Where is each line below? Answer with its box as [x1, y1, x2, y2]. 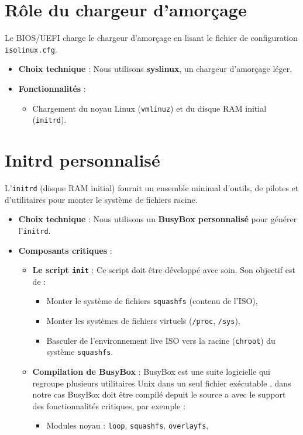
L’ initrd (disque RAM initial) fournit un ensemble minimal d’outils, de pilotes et [5, 182, 299, 194]
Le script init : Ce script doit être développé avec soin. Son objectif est [32, 264, 295, 276]
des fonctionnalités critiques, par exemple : [32, 399, 185, 412]
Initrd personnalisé [5, 148, 160, 172]
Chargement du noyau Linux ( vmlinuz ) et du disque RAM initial [32, 102, 267, 114]
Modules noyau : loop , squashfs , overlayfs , [46, 419, 209, 431]
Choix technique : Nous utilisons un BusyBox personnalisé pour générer [18, 213, 297, 225]
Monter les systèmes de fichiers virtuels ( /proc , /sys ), [46, 315, 240, 326]
